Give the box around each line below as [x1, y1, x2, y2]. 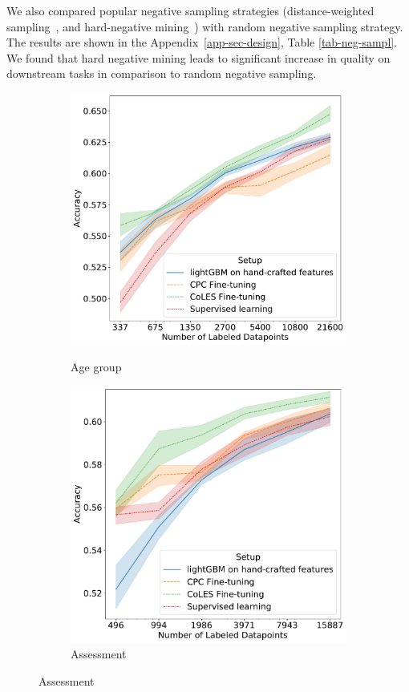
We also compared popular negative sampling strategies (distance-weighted [6, 2, 375, 18]
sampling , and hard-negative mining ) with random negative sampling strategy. [6, 18, 403, 34]
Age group [71, 358, 122, 375]
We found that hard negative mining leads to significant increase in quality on [6, 49, 391, 66]
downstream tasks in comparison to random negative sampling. [6, 65, 317, 82]
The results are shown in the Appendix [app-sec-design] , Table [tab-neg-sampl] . [6, 34, 398, 51]
